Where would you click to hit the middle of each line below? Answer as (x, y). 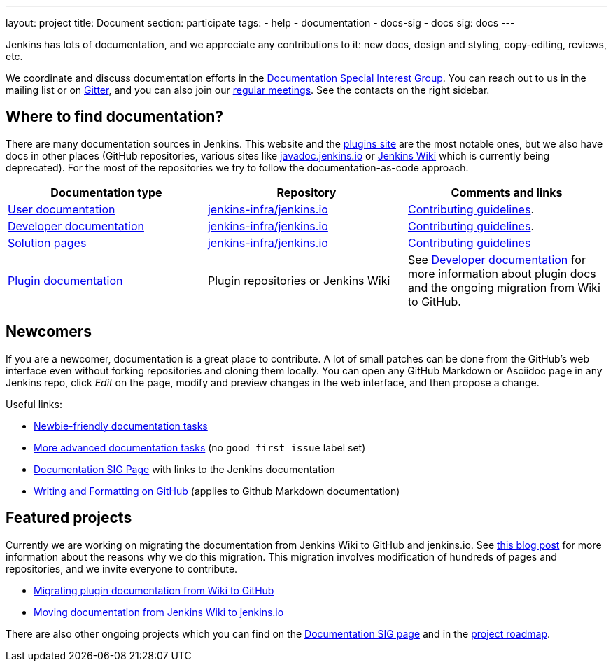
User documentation (62, 209)
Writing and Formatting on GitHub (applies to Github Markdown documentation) (217, 491)
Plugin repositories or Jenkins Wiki (299, 280)
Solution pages (47, 243)
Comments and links (507, 192)
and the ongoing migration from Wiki (504, 287)
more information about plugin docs (502, 273)
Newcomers (49, 332)
